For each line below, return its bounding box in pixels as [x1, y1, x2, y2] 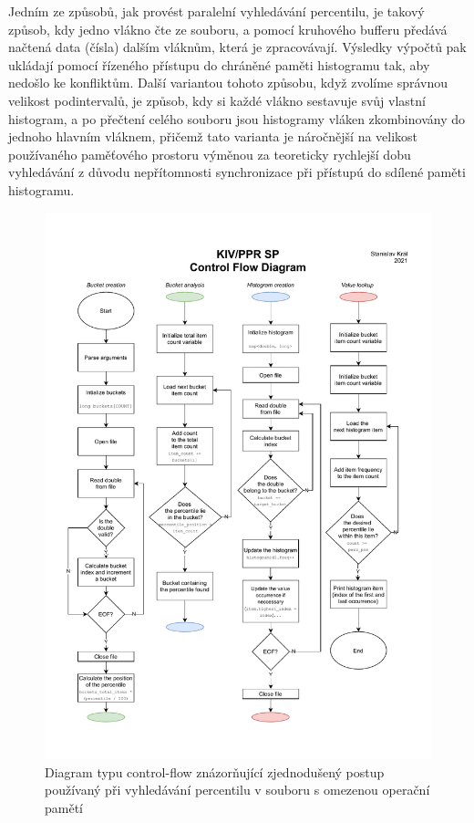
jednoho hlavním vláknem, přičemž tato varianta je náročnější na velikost [8, 127, 418, 146]
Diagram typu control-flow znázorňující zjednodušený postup [45, 762, 385, 781]
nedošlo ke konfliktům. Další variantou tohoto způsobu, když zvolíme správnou [8, 73, 448, 92]
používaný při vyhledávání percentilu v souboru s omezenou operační [45, 780, 430, 799]
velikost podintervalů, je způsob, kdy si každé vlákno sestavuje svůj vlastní [8, 90, 426, 109]
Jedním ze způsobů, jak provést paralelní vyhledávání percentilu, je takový [8, 2, 425, 20]
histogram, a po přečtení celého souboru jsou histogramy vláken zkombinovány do [8, 109, 465, 128]
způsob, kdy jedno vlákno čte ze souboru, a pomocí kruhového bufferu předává [8, 19, 448, 38]
